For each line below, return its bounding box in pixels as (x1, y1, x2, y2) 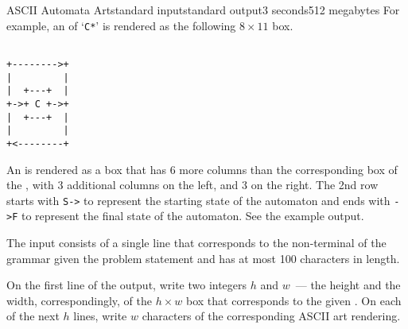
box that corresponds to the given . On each (185, 292, 402, 308)
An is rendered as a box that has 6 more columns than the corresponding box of (6, 161, 398, 177)
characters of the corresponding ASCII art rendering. (142, 308, 401, 324)
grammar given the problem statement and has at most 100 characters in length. (6, 250, 400, 266)
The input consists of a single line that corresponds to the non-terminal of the (6, 234, 387, 250)
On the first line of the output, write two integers (6, 277, 247, 293)
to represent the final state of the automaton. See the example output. (21, 207, 364, 224)
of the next (6, 308, 60, 324)
